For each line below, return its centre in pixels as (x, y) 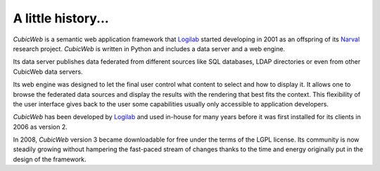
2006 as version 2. (40, 127)
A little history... (61, 18)
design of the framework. (50, 159)
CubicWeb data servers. (48, 71)
